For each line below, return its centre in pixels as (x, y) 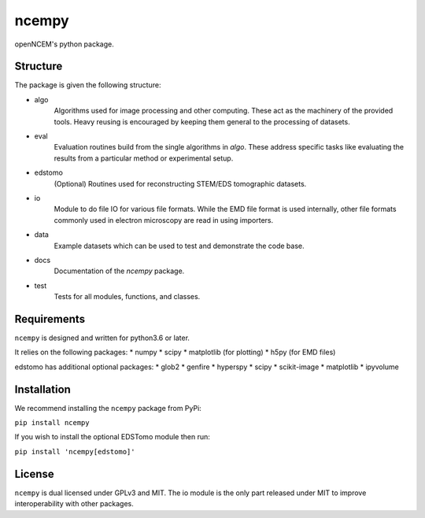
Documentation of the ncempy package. (119, 271)
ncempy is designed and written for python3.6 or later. (102, 338)
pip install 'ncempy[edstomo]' (75, 451)
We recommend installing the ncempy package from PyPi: (108, 408)
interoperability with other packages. (74, 504)
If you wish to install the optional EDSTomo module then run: (112, 437)
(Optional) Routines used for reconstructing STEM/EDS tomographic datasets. (180, 183)
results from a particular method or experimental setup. (144, 158)
